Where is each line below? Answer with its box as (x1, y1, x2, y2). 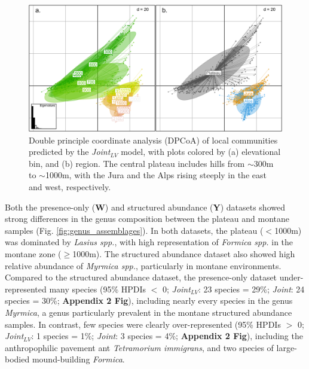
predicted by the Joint (29, 145, 111, 158)
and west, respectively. (29, 180, 111, 193)
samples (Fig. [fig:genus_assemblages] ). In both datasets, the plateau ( (5, 224, 264, 236)
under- (279, 271, 304, 283)
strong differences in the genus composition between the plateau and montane (5, 212, 289, 225)
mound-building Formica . (32, 353, 125, 365)
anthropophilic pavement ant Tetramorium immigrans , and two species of (5, 341, 274, 353)
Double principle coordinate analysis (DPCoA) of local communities (29, 133, 278, 146)
